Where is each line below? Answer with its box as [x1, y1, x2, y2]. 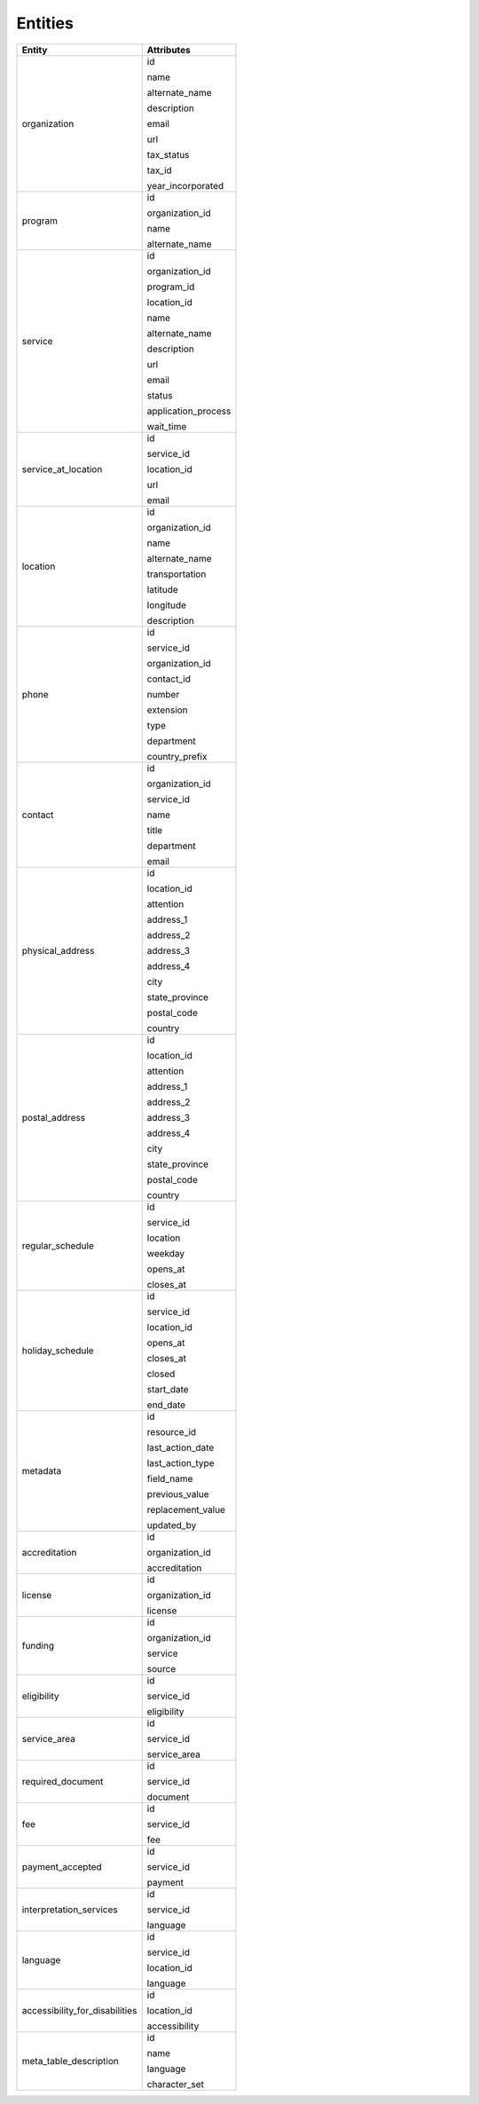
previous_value [146, 1487, 209, 1500]
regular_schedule [21, 1239, 95, 1251]
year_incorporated [146, 179, 224, 192]
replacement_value [146, 1503, 226, 1516]
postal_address [21, 1111, 86, 1123]
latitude [146, 583, 179, 595]
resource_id [146, 1425, 197, 1438]
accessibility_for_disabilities [21, 2004, 137, 2016]
